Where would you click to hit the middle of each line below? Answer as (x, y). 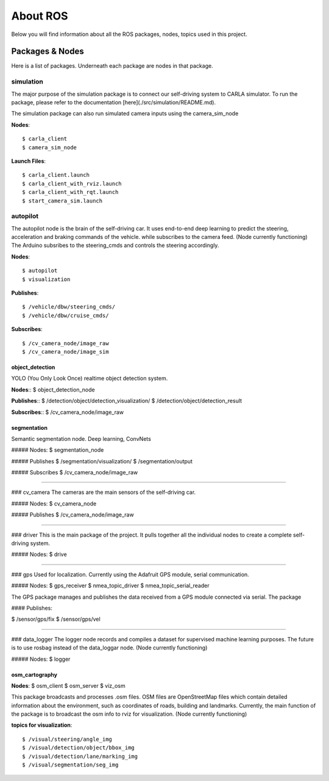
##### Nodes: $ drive (39, 554)
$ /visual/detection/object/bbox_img (79, 748)
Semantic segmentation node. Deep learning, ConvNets (81, 438)
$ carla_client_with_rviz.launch (72, 184)
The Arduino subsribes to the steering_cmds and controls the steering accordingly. (115, 245)
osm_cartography (34, 674)
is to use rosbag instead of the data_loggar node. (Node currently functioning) (109, 648)
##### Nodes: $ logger (41, 659)
